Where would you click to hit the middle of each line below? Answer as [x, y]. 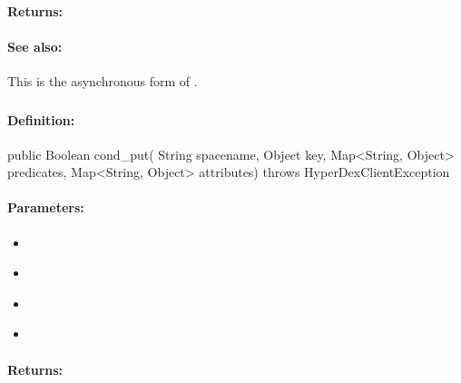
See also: [35, 46]
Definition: [41, 119]
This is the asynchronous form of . [103, 80]
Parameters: [46, 207]
